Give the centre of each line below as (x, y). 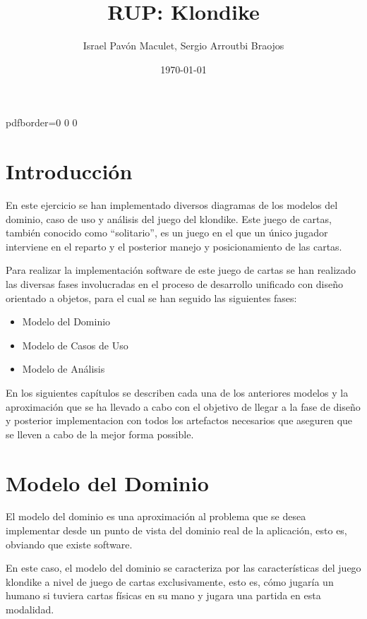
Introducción (69, 171)
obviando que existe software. (69, 544)
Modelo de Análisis (64, 369)
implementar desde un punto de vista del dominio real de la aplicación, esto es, (176, 530)
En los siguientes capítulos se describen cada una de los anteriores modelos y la (177, 392)
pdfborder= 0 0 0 (42, 122)
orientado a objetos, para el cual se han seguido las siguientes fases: (151, 298)
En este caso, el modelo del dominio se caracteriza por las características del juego (183, 568)
